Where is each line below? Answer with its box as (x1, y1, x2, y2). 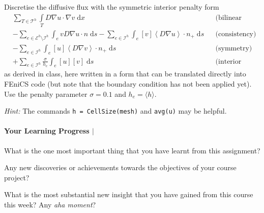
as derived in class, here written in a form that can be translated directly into (4, 68, 246, 79)
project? (4, 172, 30, 182)
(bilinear (215, 14, 242, 21)
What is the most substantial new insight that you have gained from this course (4, 189, 253, 200)
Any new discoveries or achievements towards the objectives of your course (4, 162, 237, 173)
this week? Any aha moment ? (4, 199, 96, 210)
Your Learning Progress (4, 125, 90, 136)
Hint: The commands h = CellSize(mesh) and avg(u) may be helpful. (4, 105, 227, 116)
